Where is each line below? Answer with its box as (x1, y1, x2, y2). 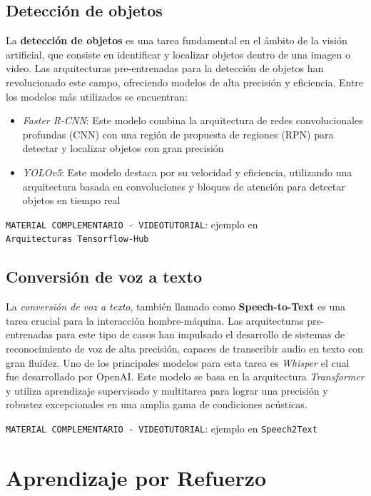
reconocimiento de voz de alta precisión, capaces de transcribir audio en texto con (6, 341, 363, 356)
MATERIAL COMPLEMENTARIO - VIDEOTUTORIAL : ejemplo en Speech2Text (6, 421, 317, 435)
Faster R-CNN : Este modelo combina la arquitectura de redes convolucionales (22, 113, 363, 128)
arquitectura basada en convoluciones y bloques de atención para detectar (22, 178, 345, 193)
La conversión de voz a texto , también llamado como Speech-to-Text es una (6, 299, 345, 314)
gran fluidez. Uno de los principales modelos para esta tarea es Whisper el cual (6, 355, 350, 370)
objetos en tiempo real (22, 193, 121, 208)
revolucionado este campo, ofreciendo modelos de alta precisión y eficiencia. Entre (6, 74, 364, 89)
